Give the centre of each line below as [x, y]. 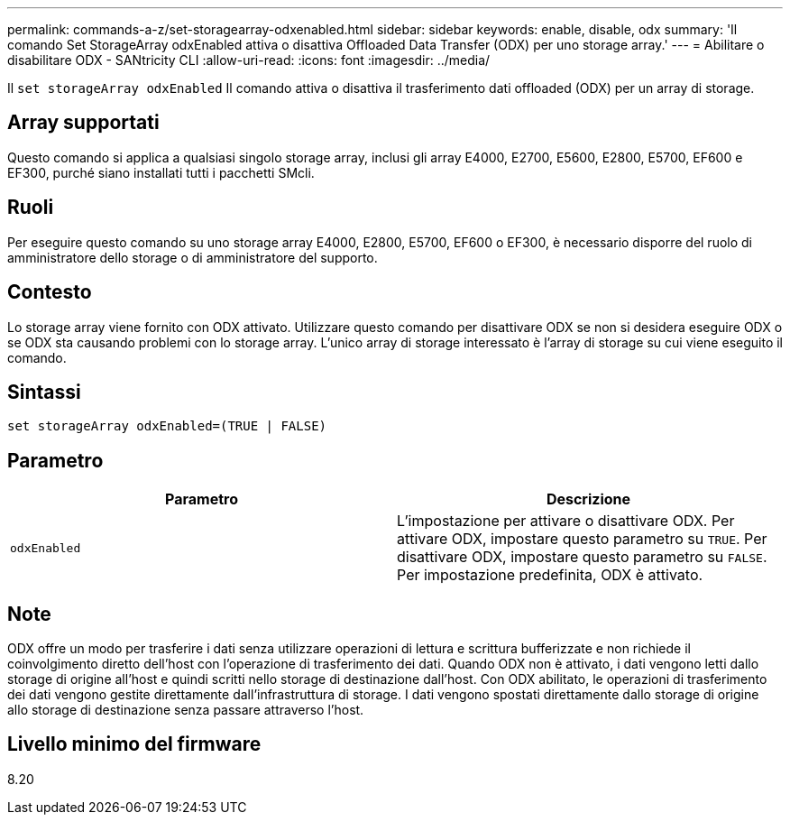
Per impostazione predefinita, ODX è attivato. [550, 575]
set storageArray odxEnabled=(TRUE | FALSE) [167, 426]
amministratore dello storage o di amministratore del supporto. [193, 257]
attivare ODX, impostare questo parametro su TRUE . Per [582, 539]
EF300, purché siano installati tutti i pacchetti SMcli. [161, 172]
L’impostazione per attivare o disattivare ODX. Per [566, 521]
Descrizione [588, 499]
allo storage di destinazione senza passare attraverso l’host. [186, 710]
